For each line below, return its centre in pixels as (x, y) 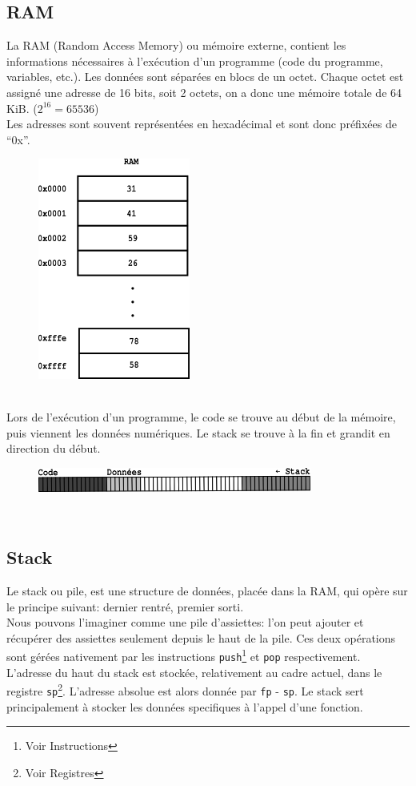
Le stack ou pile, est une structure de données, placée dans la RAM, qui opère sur (207, 591)
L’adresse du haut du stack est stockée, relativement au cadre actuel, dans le (194, 672)
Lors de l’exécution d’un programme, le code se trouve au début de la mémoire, (201, 416)
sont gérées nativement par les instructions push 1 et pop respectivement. (184, 655)
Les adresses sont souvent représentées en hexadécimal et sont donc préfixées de (202, 124)
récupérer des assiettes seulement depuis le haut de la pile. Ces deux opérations (201, 637)
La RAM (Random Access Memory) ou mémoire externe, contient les (176, 45)
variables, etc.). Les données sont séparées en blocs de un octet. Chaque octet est (205, 77)
